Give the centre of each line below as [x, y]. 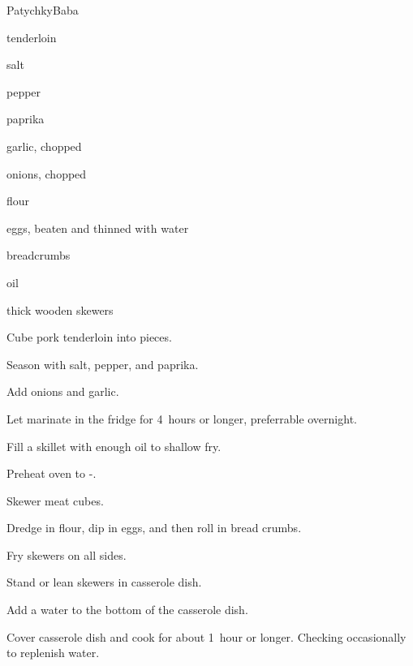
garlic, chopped [44, 146]
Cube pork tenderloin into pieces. [89, 337]
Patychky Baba [43, 10]
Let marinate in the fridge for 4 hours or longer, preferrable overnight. [182, 418]
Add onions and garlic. [63, 391]
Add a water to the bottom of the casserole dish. [127, 610]
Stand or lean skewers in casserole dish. [104, 582]
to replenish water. [53, 653]
